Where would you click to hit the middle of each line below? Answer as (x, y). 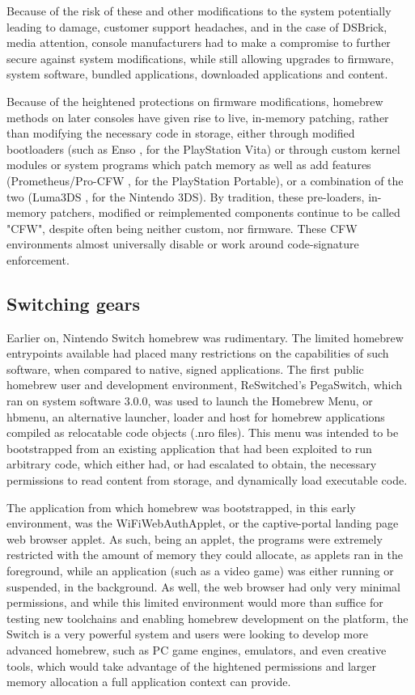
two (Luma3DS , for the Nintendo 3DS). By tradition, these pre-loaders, (186, 196)
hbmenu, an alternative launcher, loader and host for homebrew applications (196, 416)
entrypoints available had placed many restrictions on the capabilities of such (198, 353)
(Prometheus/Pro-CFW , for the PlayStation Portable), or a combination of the (205, 180)
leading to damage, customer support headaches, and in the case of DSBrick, (197, 26)
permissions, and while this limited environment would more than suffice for (195, 602)
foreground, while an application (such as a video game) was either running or (200, 571)
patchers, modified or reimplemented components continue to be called (225, 212)
